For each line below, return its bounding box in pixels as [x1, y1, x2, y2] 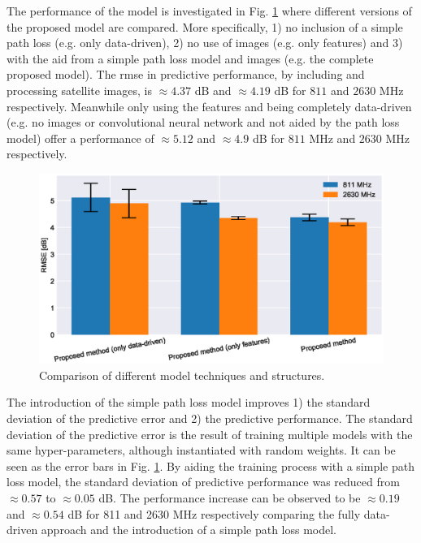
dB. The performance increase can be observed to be [98, 489, 361, 506]
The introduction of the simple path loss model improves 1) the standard [7, 394, 371, 411]
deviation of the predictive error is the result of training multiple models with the [7, 425, 413, 442]
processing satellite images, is [7, 81, 152, 98]
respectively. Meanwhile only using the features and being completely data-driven [7, 97, 412, 114]
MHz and [309, 129, 356, 146]
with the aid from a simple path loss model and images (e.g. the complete [7, 50, 374, 67]
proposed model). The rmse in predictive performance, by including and [7, 66, 365, 83]
